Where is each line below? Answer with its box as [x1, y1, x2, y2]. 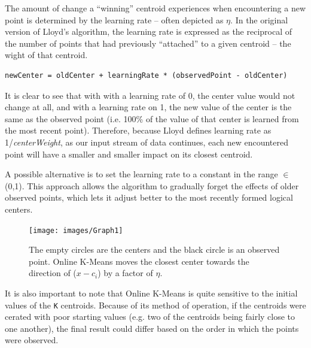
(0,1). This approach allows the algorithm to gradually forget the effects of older [5, 179, 299, 192]
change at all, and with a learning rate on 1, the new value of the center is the [5, 101, 292, 113]
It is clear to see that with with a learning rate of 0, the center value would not [5, 89, 295, 101]
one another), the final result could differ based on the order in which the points [5, 322, 299, 334]
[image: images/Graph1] [29, 226, 123, 235]
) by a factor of [97, 267, 153, 279]
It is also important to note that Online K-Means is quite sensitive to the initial [5, 286, 298, 299]
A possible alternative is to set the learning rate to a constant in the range [5, 168, 278, 180]
